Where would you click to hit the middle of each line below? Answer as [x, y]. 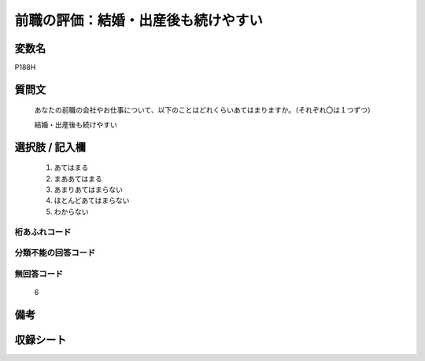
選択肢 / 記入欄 [50, 147]
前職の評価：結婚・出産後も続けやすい [139, 20]
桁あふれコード [43, 232]
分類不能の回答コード [55, 253]
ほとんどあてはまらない [92, 201]
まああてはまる [78, 179]
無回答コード [39, 274]
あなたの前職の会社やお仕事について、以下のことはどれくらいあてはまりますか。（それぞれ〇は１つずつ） [205, 110]
